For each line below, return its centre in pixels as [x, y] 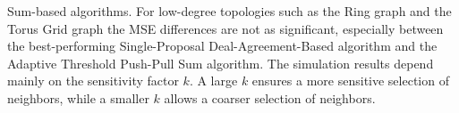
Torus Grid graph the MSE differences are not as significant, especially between [225, 28]
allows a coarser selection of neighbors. [270, 97]
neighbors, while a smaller [78, 97]
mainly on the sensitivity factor [93, 81]
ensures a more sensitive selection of [350, 81]
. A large [213, 81]
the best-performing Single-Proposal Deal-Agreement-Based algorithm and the [222, 46]
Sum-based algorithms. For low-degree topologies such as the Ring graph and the [229, 11]
